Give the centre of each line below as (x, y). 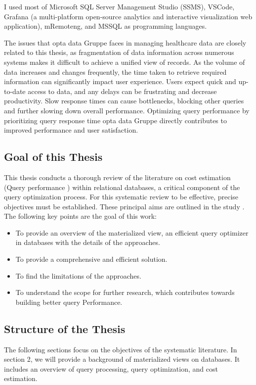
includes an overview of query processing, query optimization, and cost (111, 368)
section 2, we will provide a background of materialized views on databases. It (122, 359)
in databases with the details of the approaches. (88, 242)
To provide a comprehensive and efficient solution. (91, 259)
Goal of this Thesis (53, 157)
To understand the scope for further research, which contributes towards (125, 292)
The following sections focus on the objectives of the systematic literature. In (121, 349)
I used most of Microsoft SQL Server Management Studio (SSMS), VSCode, (119, 6)
